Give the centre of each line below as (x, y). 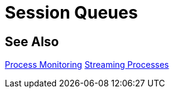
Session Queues (71, 13)
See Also (32, 41)
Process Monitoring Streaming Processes (87, 65)
